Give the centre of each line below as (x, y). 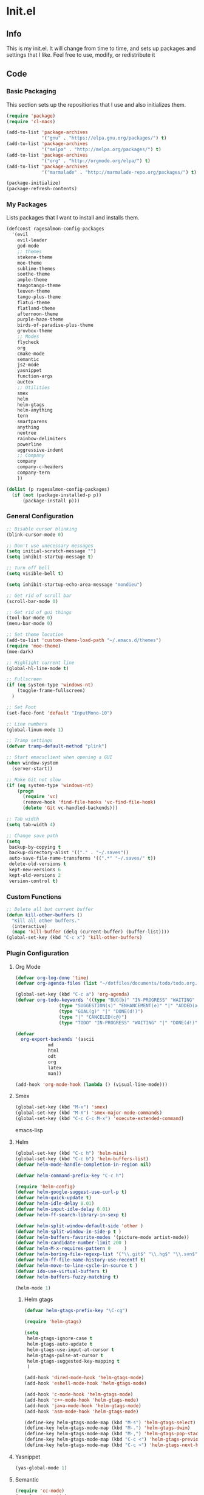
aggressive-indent (40, 450)
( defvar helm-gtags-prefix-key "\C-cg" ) (76, 1311)
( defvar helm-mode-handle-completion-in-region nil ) (83, 1165)
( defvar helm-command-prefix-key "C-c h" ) (70, 1176)
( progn (25, 791)
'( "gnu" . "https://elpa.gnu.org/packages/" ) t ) (104, 138)
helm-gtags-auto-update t (60, 1344)
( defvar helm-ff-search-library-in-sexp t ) (71, 1215)
